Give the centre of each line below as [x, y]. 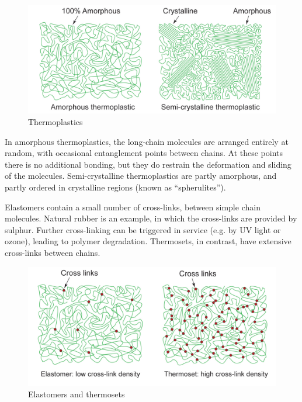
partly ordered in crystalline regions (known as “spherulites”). [115, 187]
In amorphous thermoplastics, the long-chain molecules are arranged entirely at [147, 141]
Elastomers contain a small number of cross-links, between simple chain [133, 207]
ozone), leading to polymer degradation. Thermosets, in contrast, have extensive [148, 241]
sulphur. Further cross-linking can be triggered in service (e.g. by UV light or [143, 229]
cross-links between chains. [53, 252]
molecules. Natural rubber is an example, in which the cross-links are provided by [151, 218]
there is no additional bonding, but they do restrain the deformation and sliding [148, 164]
